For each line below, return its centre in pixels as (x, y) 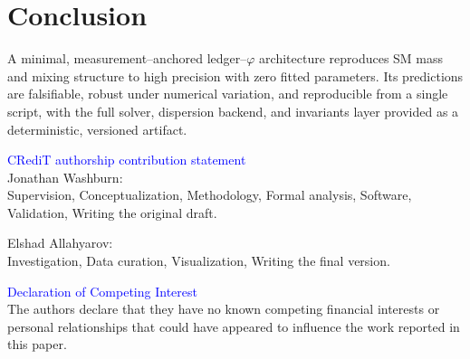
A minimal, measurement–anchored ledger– (127, 58)
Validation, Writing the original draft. (112, 212)
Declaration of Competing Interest (102, 291)
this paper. (37, 344)
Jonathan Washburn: (65, 177)
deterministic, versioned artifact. (97, 129)
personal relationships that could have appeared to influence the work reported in (234, 326)
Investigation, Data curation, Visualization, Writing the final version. (199, 261)
